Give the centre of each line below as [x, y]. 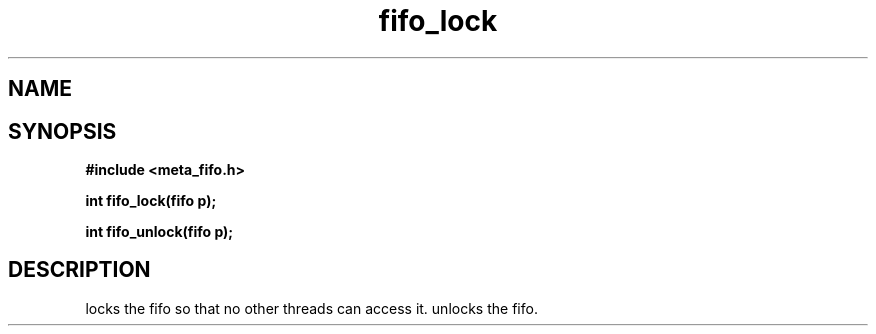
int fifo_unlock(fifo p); [159, 232]
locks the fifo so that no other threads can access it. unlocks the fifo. [311, 308]
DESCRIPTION [79, 270]
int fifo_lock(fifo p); [151, 201]
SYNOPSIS [62, 131]
